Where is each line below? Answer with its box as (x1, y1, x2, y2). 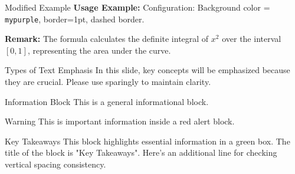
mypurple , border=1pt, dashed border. (5, 12, 145, 25)
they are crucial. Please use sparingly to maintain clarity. (5, 75, 211, 88)
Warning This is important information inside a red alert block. (5, 115, 235, 127)
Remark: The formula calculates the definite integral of (5, 32, 209, 45)
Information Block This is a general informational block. (5, 95, 209, 107)
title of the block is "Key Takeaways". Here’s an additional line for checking (5, 146, 277, 159)
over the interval (222, 32, 281, 45)
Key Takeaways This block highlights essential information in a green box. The (5, 134, 290, 147)
